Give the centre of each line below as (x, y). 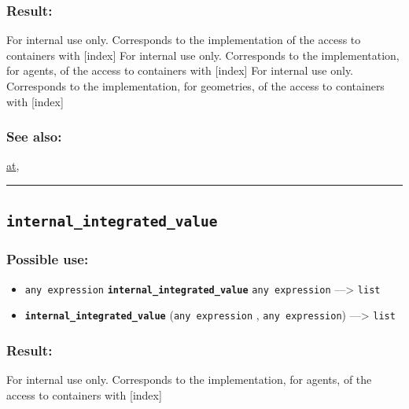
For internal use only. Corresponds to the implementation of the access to (184, 40)
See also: (34, 136)
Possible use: (48, 259)
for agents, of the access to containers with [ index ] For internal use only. (180, 70)
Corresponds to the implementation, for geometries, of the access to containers (195, 86)
